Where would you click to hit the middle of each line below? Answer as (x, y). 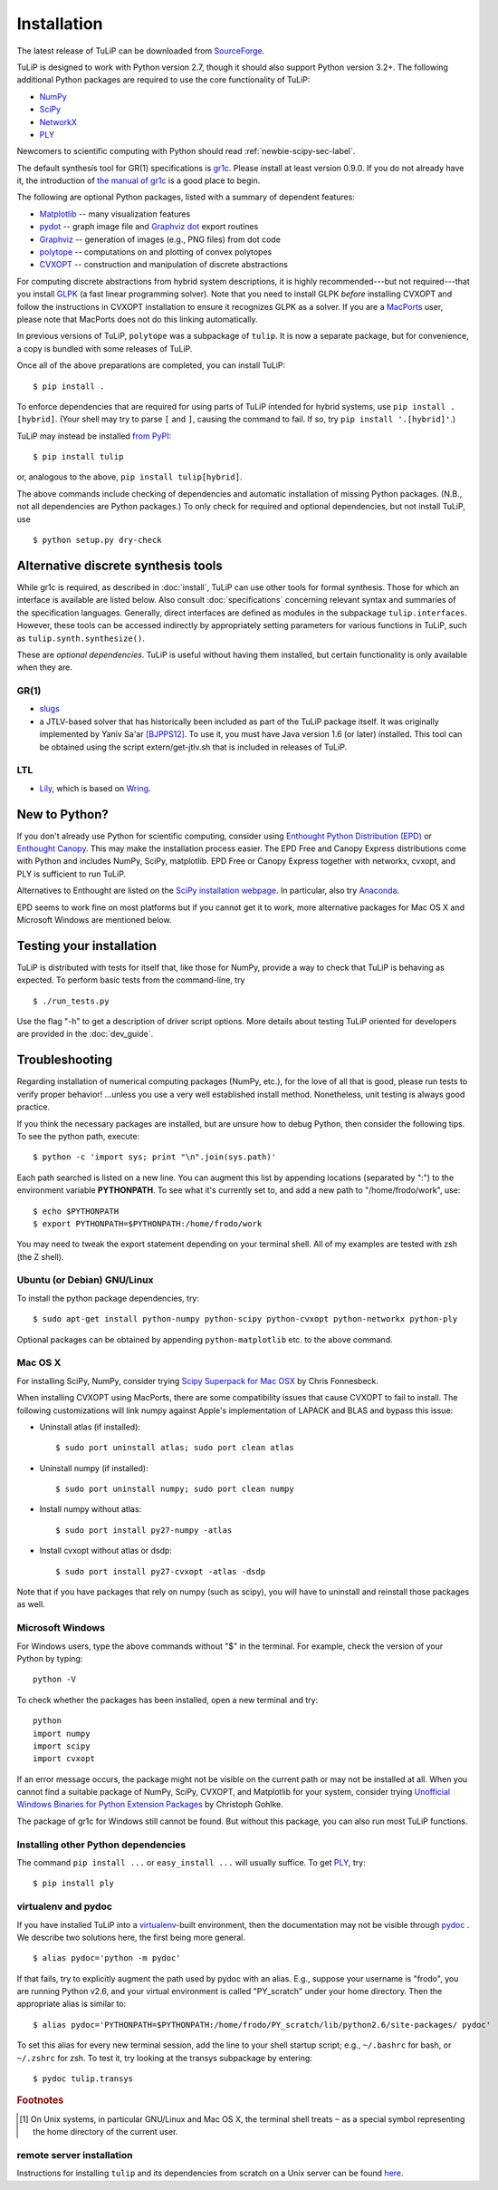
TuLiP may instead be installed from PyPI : (94, 436)
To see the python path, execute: (78, 1136)
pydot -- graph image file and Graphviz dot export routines (149, 227)
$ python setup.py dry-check (97, 540)
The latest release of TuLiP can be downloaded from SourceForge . (141, 51)
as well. (31, 1604)
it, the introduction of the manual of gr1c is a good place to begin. (139, 180)
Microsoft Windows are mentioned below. (94, 920)
